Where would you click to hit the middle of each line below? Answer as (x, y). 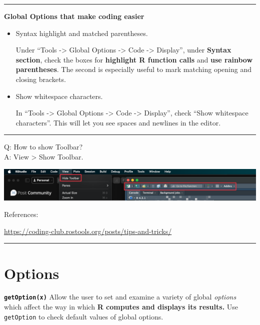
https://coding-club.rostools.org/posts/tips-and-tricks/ (88, 231)
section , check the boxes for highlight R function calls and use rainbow (134, 59)
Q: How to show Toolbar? (43, 147)
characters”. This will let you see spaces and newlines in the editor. (118, 122)
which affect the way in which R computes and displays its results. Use (121, 307)
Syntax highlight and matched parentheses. (82, 33)
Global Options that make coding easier (74, 16)
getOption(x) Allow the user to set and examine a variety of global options (120, 297)
